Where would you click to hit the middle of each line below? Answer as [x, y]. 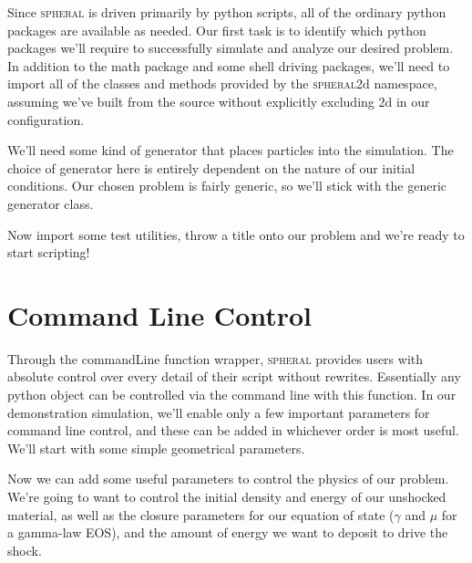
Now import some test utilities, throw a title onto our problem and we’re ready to [236, 234]
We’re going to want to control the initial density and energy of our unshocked [227, 496]
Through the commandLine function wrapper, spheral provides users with [215, 358]
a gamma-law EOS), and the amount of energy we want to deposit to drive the [228, 532]
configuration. [46, 119]
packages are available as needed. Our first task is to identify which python [217, 30]
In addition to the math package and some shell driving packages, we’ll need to [229, 65]
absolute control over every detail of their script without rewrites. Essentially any [234, 376]
